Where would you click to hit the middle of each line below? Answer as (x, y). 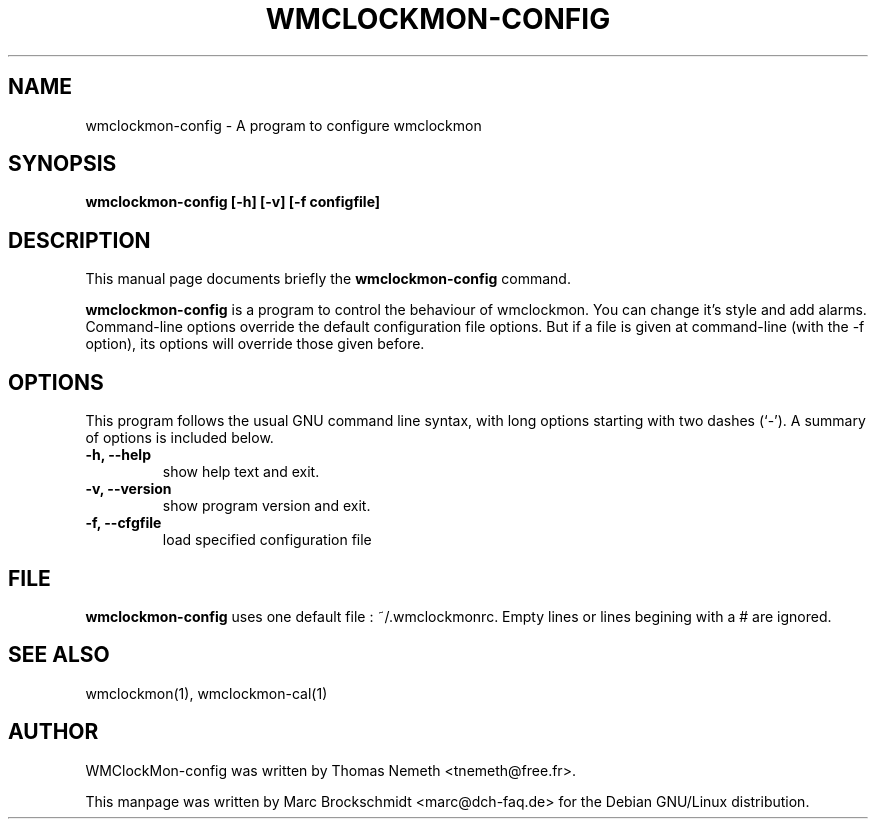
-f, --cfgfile (123, 523)
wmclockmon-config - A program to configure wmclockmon (283, 125)
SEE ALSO (59, 655)
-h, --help (118, 455)
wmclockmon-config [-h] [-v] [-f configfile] (233, 202)
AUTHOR (53, 732)
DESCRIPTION (79, 240)
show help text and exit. (241, 472)
